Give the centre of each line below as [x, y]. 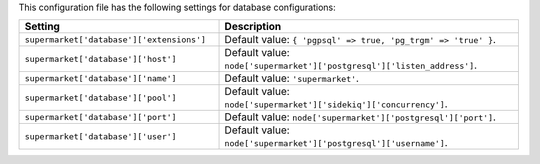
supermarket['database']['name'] [100, 78]
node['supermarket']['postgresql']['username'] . [336, 143]
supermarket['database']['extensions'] [115, 39]
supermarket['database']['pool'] [100, 97]
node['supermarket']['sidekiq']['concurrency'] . [336, 104]
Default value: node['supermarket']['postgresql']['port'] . [360, 117]
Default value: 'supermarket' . [292, 78]
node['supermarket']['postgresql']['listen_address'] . [351, 65]
